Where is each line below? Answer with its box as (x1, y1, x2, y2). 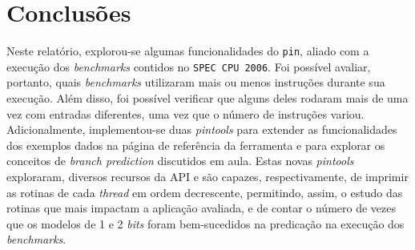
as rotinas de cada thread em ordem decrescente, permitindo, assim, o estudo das (6, 183, 403, 200)
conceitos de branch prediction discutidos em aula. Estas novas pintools (6, 152, 354, 169)
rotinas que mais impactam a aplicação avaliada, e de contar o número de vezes (6, 200, 396, 216)
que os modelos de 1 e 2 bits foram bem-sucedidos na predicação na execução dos (6, 215, 405, 232)
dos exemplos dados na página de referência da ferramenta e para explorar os (6, 136, 385, 153)
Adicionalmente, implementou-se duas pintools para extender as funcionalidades (6, 121, 397, 138)
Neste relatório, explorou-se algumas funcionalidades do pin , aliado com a (6, 42, 369, 59)
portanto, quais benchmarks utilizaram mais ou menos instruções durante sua (6, 74, 385, 91)
